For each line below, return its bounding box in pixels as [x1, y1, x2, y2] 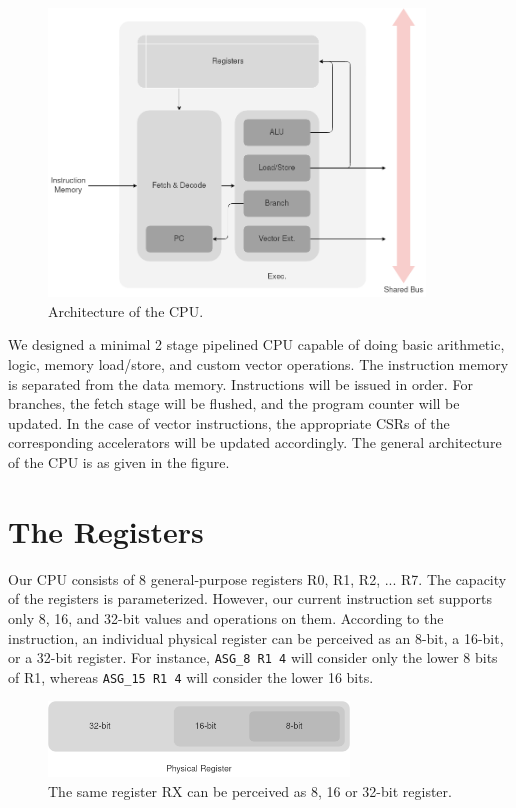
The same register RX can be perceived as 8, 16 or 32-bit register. [48, 781, 452, 801]
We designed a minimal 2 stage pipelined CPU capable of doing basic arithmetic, [8, 334, 505, 355]
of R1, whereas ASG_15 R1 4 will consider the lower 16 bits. [8, 666, 374, 687]
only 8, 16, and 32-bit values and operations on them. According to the [8, 607, 444, 628]
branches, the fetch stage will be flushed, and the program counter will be [8, 393, 460, 414]
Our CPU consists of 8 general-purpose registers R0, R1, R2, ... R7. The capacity [8, 568, 507, 589]
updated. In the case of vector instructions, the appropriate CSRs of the [8, 412, 450, 433]
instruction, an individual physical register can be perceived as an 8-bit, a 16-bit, [8, 627, 504, 648]
